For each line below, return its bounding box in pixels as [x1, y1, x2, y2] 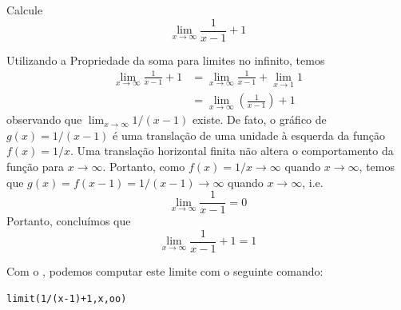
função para [6, 158, 65, 175]
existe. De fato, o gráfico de [192, 111, 327, 128]
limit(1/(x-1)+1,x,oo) [6, 292, 127, 304]
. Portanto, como [102, 158, 185, 175]
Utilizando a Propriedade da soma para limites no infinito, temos [6, 51, 325, 68]
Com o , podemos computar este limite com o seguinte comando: [6, 262, 324, 279]
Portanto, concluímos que [6, 213, 131, 229]
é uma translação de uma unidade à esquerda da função [113, 126, 385, 143]
